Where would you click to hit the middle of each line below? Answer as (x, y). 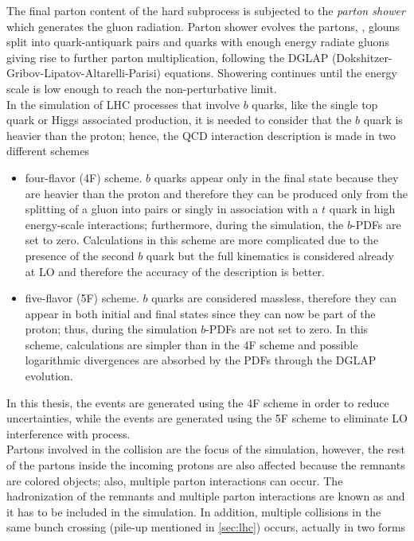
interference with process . (68, 433)
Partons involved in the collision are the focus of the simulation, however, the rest (206, 449)
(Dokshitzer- (362, 57)
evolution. (49, 376)
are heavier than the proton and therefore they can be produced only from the (216, 193)
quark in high (362, 209)
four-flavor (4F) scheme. (84, 177)
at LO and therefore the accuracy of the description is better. (175, 271)
